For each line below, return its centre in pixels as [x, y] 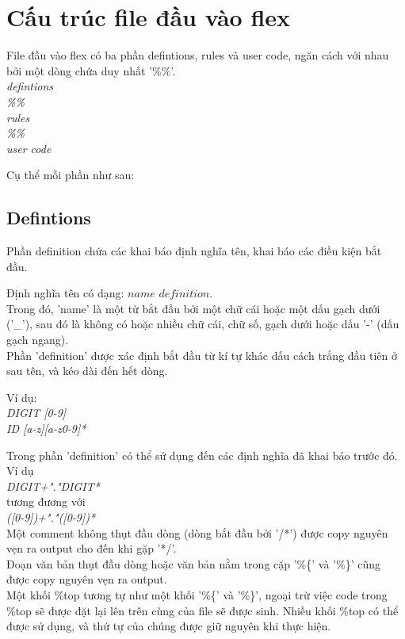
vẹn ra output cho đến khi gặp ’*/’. [92, 548]
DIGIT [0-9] [36, 413]
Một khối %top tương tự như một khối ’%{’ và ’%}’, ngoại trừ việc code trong [197, 594]
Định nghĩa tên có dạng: [65, 293]
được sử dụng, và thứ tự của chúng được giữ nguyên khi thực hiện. [169, 626]
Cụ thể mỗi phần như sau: [71, 175]
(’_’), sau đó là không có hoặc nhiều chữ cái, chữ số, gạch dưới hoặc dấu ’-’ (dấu [203, 324]
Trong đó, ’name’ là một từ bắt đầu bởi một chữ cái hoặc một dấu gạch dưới [193, 308]
